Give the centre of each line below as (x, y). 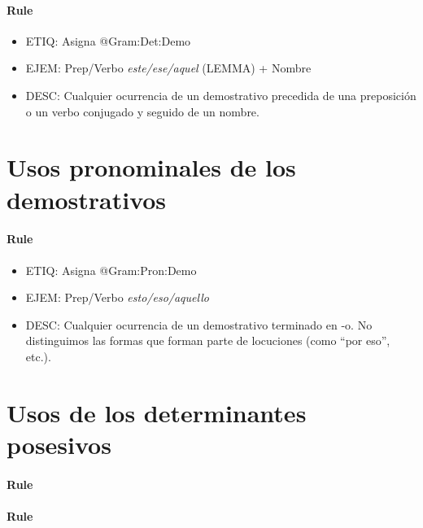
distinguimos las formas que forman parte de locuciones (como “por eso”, (208, 340)
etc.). (38, 356)
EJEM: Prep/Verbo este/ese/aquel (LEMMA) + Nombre (168, 68)
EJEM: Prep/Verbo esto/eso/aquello (117, 297)
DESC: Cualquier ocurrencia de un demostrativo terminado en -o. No (199, 324)
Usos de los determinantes (157, 412)
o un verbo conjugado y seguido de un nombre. (142, 111)
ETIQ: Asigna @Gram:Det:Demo (108, 40)
